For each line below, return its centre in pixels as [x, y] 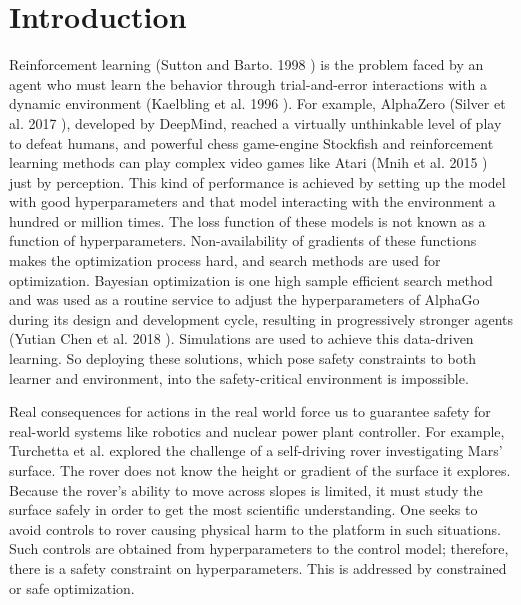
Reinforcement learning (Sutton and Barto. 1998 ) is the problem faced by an [246, 64]
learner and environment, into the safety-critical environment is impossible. [239, 377]
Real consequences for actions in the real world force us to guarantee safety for [250, 411]
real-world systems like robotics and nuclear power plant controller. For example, [257, 430]
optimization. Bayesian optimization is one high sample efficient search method [251, 279]
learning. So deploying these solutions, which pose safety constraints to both [242, 358]
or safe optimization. [72, 587]
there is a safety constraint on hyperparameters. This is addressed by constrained [258, 567]
